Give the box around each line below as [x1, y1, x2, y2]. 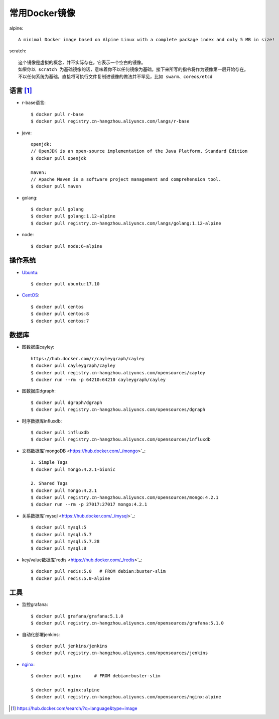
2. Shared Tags [31, 480, 68, 486]
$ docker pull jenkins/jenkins [31, 643, 108, 649]
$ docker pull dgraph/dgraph [31, 399, 102, 405]
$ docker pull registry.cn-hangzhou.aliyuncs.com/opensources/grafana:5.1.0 [31, 621, 224, 626]
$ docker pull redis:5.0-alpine [31, 575, 110, 581]
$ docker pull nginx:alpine [31, 687, 100, 693]
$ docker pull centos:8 [31, 311, 89, 317]
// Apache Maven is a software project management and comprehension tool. [31, 176, 221, 182]
